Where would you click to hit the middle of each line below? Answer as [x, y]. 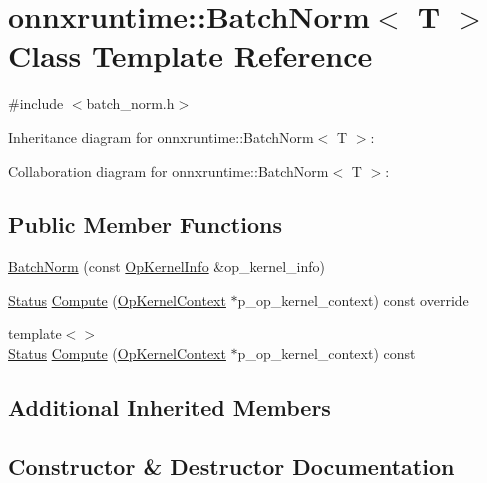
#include [36, 103]
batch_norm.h [130, 103]
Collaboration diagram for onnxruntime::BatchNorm [168, 170]
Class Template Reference [190, 55]
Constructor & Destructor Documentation [231, 465]
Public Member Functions [145, 224]
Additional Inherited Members [169, 407]
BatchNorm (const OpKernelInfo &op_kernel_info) [166, 266]
